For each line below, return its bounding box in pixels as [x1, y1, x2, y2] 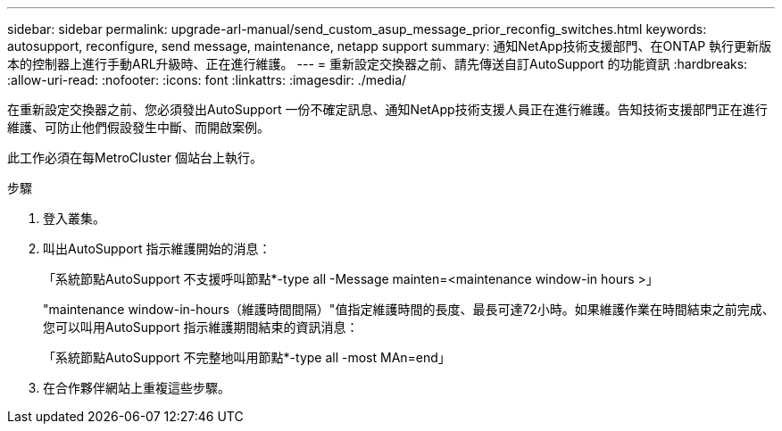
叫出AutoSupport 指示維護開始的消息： [43, 241, 271, 256]
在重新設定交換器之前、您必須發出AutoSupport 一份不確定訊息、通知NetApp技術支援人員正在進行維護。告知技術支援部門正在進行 [7, 102, 768, 117]
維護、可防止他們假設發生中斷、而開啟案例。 [7, 120, 270, 135]
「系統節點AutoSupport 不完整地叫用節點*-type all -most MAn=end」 [43, 350, 451, 365]
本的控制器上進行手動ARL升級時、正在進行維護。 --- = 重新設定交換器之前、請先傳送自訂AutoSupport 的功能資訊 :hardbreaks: [7, 56, 748, 71]
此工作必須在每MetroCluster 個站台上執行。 [7, 150, 262, 165]
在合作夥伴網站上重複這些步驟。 [43, 380, 230, 395]
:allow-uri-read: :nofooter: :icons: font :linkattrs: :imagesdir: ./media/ [7, 72, 407, 87]
